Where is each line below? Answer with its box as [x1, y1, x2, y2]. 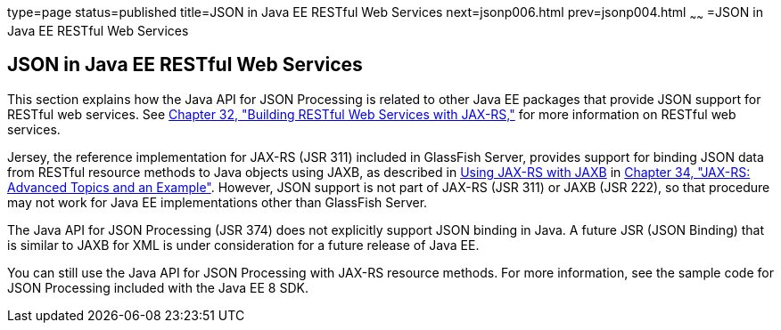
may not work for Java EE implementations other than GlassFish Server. [7, 194, 428, 210]
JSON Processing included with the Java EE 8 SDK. [7, 279, 308, 295]
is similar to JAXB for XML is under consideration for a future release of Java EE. [7, 237, 480, 253]
